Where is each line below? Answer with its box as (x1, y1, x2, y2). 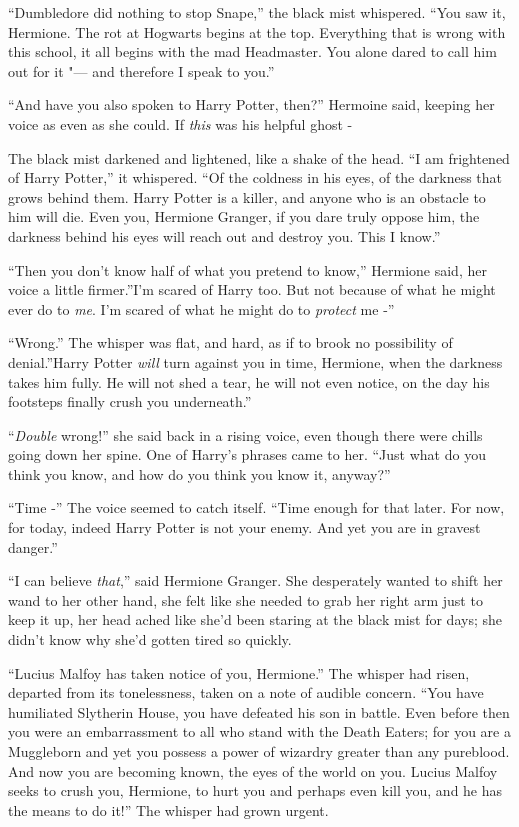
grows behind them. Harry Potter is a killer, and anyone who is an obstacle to (8, 186, 486, 207)
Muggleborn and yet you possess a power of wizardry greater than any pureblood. (8, 741, 510, 761)
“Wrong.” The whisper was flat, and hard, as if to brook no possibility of (8, 332, 453, 353)
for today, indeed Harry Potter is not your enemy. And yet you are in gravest (8, 517, 481, 538)
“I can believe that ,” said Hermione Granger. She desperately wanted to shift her (8, 570, 503, 591)
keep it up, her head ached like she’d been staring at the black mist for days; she (8, 609, 502, 630)
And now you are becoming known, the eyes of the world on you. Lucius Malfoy (8, 760, 498, 781)
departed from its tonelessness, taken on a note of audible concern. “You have (8, 682, 484, 703)
